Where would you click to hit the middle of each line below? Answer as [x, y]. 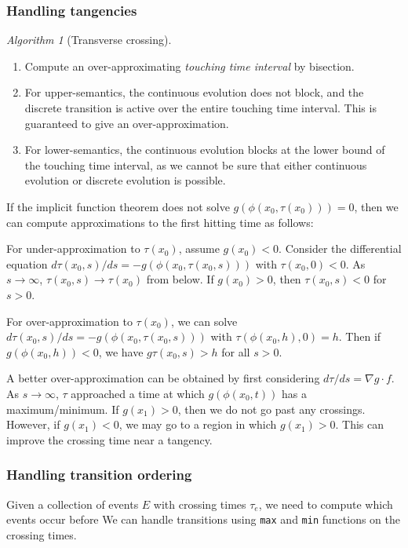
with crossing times [200, 504]
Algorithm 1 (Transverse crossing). [89, 40]
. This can [360, 424]
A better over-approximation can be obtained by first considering [163, 378]
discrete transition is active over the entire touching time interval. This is [200, 108]
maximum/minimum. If [63, 409]
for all [236, 351]
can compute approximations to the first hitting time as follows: [160, 222]
